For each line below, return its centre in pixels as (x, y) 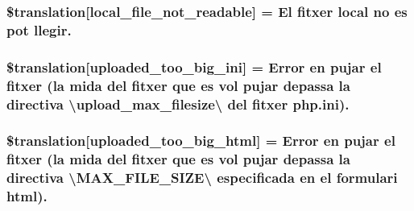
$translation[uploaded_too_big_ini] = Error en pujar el (194, 66)
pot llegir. (39, 29)
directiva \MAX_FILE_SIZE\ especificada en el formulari (202, 178)
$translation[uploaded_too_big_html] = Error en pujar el (201, 141)
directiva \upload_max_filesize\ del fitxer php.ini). (178, 103)
